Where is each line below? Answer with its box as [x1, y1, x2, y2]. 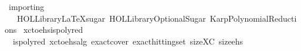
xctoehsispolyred [23, 23, 83, 36]
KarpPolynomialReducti [209, 12, 297, 24]
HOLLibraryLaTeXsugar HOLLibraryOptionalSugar [16, 12, 206, 24]
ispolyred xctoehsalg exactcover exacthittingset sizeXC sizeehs [12, 35, 243, 47]
